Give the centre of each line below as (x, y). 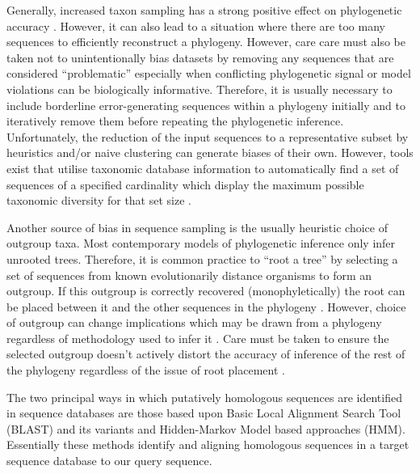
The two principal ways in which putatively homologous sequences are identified (204, 397)
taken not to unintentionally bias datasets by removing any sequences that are (200, 57)
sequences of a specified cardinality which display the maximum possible (185, 184)
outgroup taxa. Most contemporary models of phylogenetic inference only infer (201, 243)
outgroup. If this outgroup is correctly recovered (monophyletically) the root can (206, 291)
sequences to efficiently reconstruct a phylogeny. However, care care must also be (206, 42)
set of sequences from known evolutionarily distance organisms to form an (189, 275)
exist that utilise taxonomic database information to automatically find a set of (203, 168)
